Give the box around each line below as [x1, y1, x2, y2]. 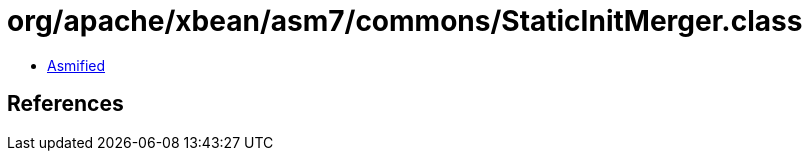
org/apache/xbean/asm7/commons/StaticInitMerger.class [7, 4, 803, 38]
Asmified [47, 56, 106, 74]
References [7, 91, 124, 117]
